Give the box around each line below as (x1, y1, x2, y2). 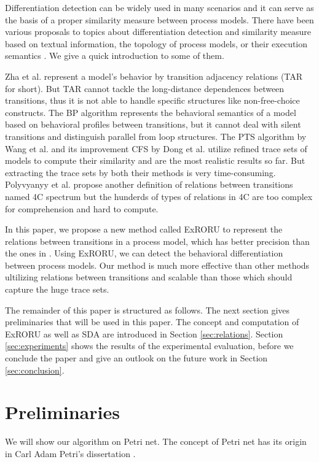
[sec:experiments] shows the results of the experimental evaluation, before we (5, 339, 294, 352)
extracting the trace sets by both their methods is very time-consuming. (5, 166, 276, 179)
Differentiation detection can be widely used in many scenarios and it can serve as (5, 1, 314, 13)
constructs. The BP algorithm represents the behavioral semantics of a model (5, 106, 296, 118)
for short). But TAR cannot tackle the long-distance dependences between (5, 82, 285, 94)
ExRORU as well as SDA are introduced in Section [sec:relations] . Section (5, 327, 283, 340)
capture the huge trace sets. (5, 283, 109, 296)
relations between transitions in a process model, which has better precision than (5, 234, 310, 247)
